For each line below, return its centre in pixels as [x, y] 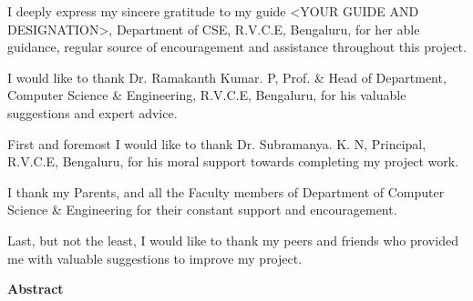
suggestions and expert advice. [93, 112]
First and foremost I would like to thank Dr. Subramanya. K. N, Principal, [217, 143]
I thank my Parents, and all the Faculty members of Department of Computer [226, 191]
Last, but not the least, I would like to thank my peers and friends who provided [233, 240]
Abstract [36, 289]
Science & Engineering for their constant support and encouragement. [202, 210]
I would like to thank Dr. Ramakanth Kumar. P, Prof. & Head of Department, [227, 77]
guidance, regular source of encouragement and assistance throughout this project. [237, 47]
